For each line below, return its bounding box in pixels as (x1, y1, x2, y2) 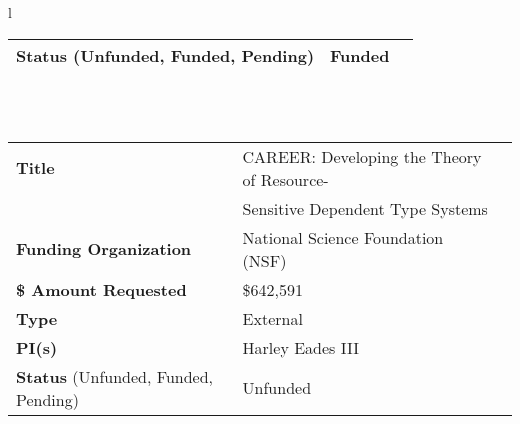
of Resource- (242, 167, 329, 191)
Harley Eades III (242, 335, 359, 359)
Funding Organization (16, 237, 192, 261)
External (242, 306, 303, 330)
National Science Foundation (242, 225, 444, 249)
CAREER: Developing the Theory (242, 144, 482, 168)
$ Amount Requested (16, 277, 187, 301)
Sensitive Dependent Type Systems (242, 196, 488, 220)
